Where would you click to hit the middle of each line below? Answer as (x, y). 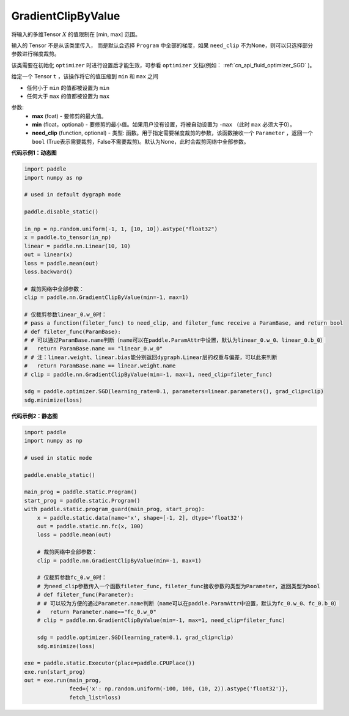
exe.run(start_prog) (55, 672)
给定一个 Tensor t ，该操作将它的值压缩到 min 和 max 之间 (85, 76)
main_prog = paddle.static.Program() (81, 492)
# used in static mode (58, 458)
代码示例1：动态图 (34, 153)
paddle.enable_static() (60, 475)
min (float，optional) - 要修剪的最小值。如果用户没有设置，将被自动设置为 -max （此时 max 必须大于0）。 (164, 125)
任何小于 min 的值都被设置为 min (68, 87)
